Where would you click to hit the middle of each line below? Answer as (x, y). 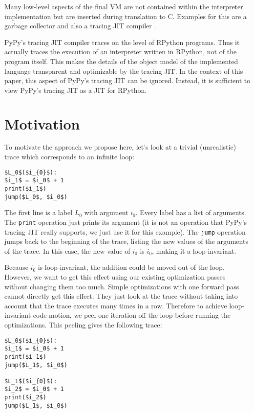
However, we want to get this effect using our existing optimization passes (115, 276)
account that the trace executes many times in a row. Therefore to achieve (116, 305)
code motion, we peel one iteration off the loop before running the (132, 315)
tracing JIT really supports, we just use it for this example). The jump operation (125, 231)
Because (16, 267)
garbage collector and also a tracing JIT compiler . (80, 26)
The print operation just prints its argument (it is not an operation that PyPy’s (126, 222)
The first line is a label (39, 212)
